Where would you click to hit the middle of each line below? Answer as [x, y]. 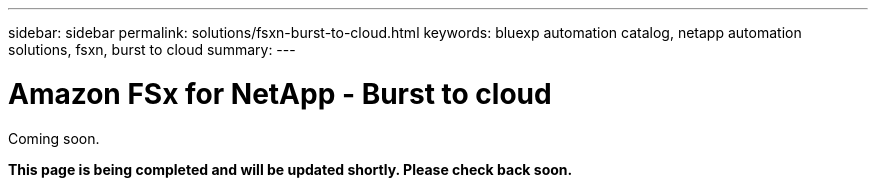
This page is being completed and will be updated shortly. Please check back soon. [290, 169]
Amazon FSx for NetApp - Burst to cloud [280, 93]
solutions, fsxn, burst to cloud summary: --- [152, 49]
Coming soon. [54, 138]
